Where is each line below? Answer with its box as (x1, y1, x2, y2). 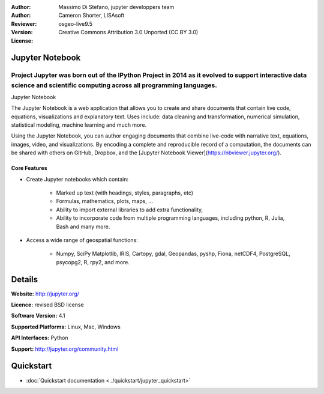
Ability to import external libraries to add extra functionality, (56, 206, 203, 213)
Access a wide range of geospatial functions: (26, 236, 138, 243)
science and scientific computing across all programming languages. (11, 81, 217, 89)
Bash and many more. (56, 223, 110, 230)
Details (11, 274, 38, 285)
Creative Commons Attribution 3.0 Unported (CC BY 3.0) (58, 29, 199, 36)
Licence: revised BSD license (11, 301, 84, 309)
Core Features (11, 165, 47, 172)
